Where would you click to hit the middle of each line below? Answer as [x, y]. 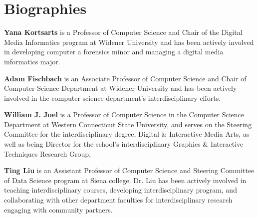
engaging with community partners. [58, 209]
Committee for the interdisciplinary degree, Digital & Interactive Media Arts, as [127, 134]
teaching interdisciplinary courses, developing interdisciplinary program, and [121, 190]
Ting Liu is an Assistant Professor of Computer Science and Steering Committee [129, 170]
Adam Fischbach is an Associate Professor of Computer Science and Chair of [125, 78]
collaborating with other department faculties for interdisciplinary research [118, 200]
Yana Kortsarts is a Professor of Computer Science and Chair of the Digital [123, 32]
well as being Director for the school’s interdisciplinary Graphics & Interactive [124, 144]
